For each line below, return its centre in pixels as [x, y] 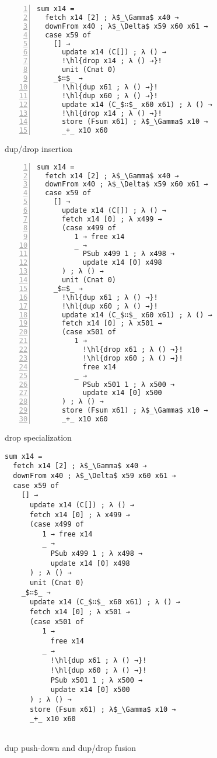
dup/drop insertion [39, 149]
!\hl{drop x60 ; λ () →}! [133, 358]
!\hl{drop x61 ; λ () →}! [133, 350]
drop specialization [38, 437]
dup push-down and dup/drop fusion [71, 747]
